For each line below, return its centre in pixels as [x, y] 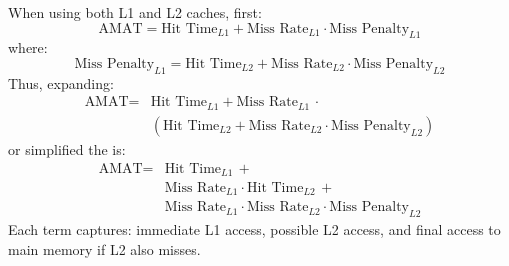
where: [28, 47]
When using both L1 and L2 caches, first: [135, 12]
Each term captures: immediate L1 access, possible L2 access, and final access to [254, 229]
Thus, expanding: [61, 82]
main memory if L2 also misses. [104, 248]
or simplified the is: [67, 148]
